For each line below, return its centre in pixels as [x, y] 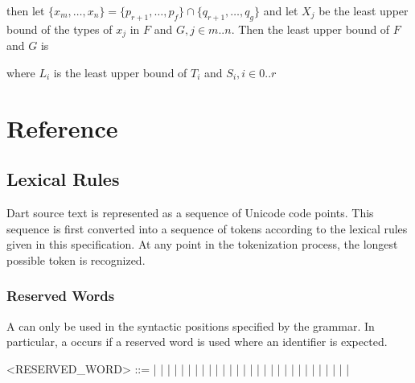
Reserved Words [61, 296]
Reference [62, 128]
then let [26, 10]
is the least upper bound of [120, 72]
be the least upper [364, 10]
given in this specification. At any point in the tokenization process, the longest [202, 244]
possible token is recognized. [76, 259]
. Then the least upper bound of [310, 29]
